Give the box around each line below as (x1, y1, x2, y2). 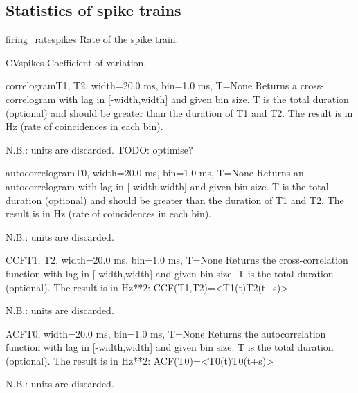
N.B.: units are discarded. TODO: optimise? (6, 142, 193, 156)
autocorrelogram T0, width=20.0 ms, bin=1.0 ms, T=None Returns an (6, 165, 304, 180)
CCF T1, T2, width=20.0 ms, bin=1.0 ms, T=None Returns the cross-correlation (6, 253, 348, 267)
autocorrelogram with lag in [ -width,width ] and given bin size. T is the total (6, 179, 329, 193)
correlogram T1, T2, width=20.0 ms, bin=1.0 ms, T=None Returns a (6, 78, 297, 93)
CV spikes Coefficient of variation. (6, 55, 147, 69)
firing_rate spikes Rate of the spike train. (6, 32, 179, 46)
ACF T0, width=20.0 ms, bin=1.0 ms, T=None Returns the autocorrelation (6, 326, 326, 340)
